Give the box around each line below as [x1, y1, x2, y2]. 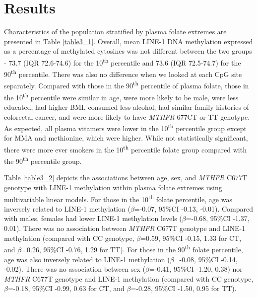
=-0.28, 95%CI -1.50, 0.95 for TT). [130, 283, 237, 294]
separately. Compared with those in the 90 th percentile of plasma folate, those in [4, 79, 249, 91]
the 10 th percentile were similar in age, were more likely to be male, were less [4, 90, 239, 102]
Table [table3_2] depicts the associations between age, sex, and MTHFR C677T [4, 172, 248, 183]
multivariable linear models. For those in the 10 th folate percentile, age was [4, 192, 232, 204]
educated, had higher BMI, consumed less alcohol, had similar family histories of [4, 101, 249, 112]
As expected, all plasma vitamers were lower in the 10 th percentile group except [4, 122, 247, 133]
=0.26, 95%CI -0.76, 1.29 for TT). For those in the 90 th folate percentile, [21, 243, 243, 254]
